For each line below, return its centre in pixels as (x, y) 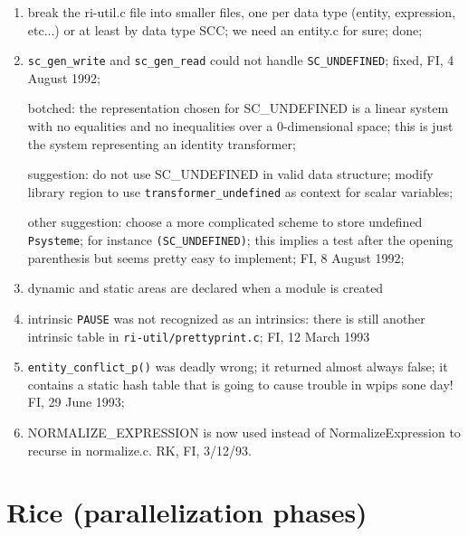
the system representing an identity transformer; (162, 143)
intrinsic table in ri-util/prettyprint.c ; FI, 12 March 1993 (199, 336)
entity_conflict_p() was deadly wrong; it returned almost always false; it (238, 367)
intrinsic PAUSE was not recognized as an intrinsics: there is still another (226, 318)
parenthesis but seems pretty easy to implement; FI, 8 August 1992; (216, 257)
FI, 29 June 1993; (76, 402)
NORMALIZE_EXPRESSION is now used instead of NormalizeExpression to (244, 433)
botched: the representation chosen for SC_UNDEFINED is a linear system (238, 108)
